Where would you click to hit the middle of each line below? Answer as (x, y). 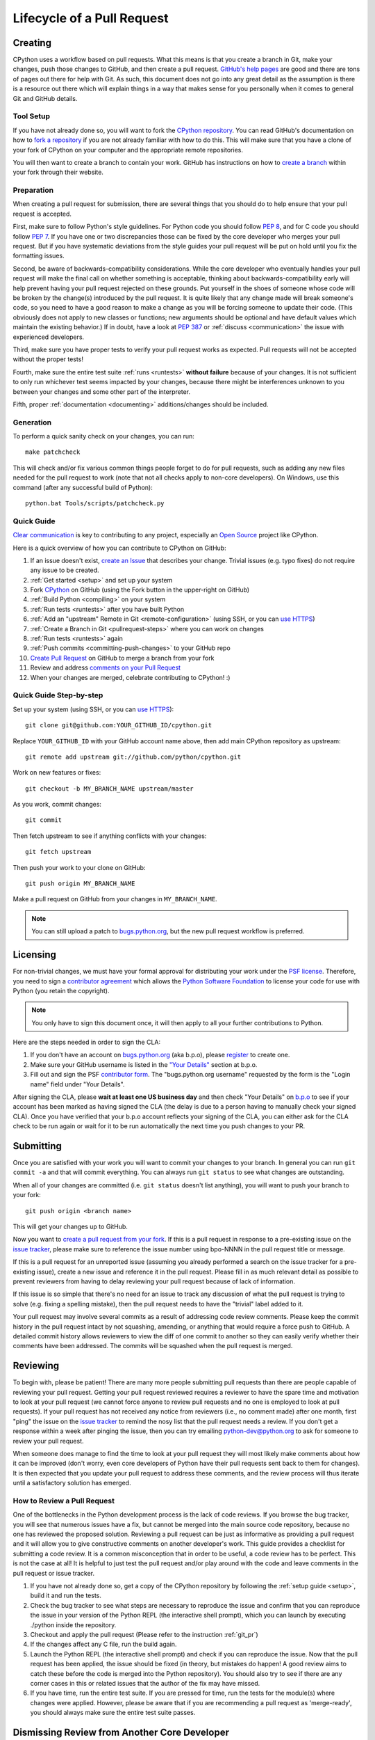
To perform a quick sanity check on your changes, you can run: (103, 436)
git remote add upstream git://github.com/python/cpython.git (133, 757)
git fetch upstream (58, 852)
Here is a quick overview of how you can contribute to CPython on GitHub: (119, 548)
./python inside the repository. (73, 1624)
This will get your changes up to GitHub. (70, 1227)
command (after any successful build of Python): (83, 487)
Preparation (33, 190)
